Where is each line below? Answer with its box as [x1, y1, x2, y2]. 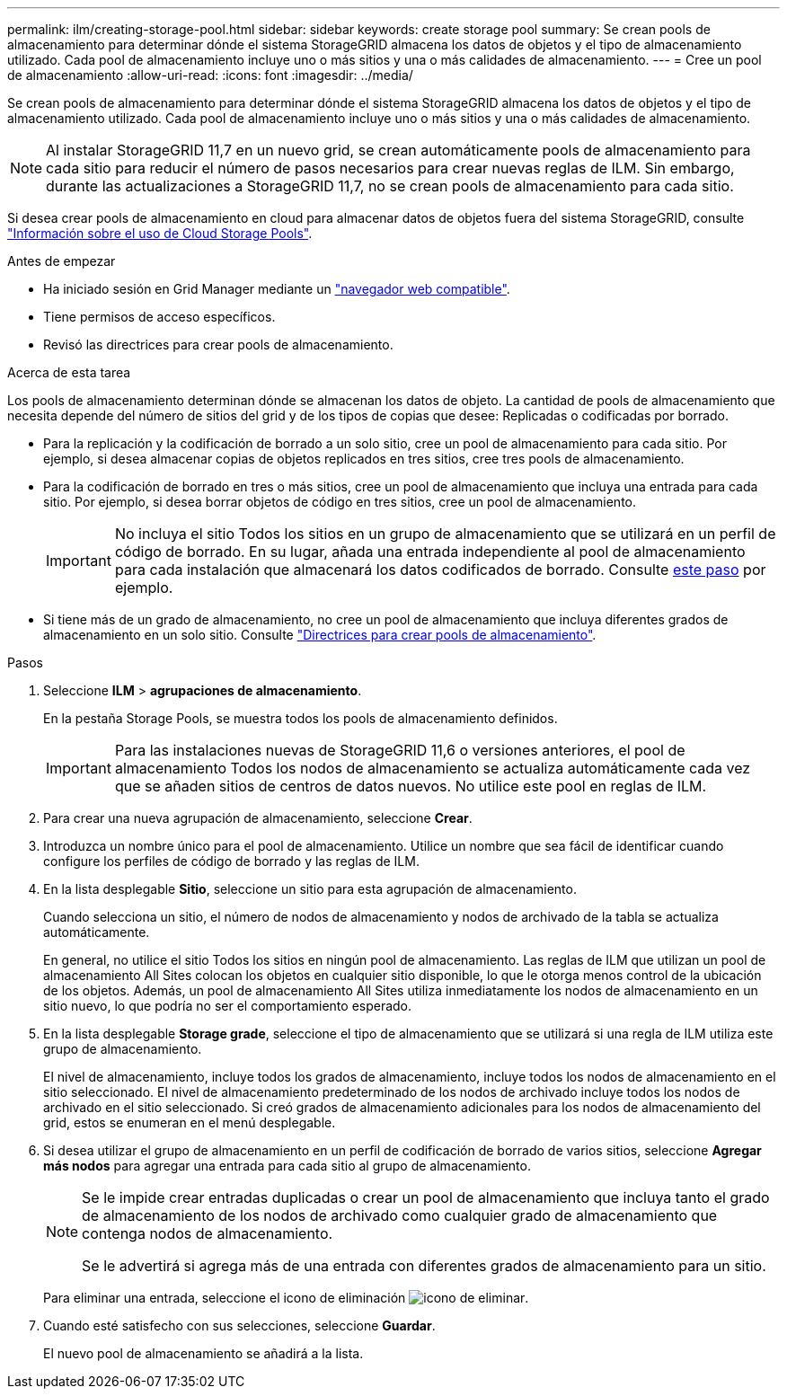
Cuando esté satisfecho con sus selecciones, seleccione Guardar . [43, 1318, 436, 1333]
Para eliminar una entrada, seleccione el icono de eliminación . [43, 1290, 529, 1305]
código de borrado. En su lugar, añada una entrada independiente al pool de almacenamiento [114, 543, 746, 561]
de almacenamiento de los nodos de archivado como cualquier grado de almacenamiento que [82, 1206, 718, 1224]
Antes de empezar [7, 253, 116, 269]
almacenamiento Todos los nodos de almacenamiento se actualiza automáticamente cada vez [114, 759, 751, 777]
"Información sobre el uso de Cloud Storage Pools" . [7, 225, 313, 241]
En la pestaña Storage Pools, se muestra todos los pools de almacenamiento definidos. [43, 711, 558, 726]
